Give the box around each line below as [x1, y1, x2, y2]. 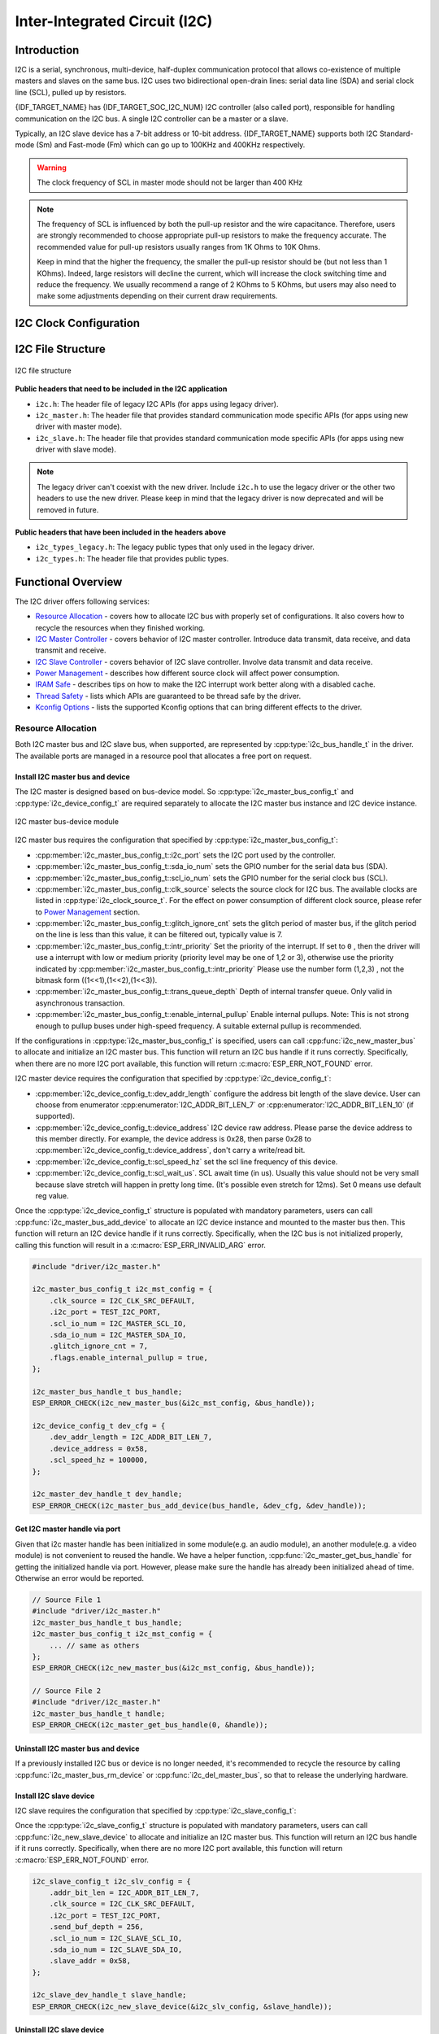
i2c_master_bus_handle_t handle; [32, 1709, 166, 1718]
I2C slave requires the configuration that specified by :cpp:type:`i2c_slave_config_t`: [15, 1806, 297, 1815]
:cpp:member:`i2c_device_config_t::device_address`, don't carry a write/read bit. [35, 1146, 306, 1155]
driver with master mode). [35, 421, 122, 431]
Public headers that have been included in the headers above [15, 527, 227, 537]
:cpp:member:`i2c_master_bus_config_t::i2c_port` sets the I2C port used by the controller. [35, 850, 337, 860]
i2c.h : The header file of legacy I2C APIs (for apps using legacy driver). [35, 399, 279, 408]
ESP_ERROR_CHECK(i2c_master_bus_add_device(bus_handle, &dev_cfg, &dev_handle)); [32, 1501, 367, 1510]
